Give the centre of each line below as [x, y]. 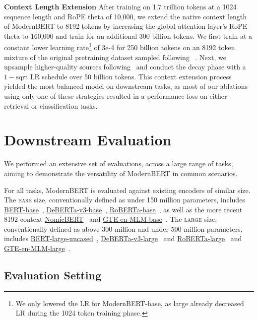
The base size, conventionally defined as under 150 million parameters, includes [125, 200]
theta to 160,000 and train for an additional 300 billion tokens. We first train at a [128, 35]
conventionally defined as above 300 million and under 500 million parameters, [123, 228]
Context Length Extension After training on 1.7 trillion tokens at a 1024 [120, 6]
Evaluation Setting [53, 275]
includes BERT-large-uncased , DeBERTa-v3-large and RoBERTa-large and [123, 238]
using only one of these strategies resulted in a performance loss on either [116, 96]
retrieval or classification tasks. [51, 105]
